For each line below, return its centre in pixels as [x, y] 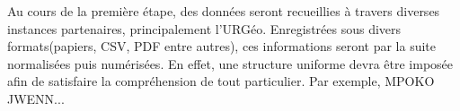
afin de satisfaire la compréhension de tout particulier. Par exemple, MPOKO [221, 81]
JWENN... [36, 98]
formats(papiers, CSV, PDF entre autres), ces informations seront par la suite [222, 46]
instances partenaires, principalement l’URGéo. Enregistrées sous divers [204, 28]
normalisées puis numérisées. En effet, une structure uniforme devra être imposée [230, 63]
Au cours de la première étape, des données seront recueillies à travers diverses [224, 11]
